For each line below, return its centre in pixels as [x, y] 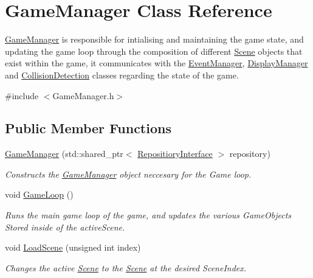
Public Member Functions [88, 128]
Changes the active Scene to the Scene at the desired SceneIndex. [126, 267]
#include [22, 95]
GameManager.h [83, 95]
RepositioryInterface [175, 154]
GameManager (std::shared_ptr [64, 154]
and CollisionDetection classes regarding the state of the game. [122, 75]
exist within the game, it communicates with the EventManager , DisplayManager [156, 63]
